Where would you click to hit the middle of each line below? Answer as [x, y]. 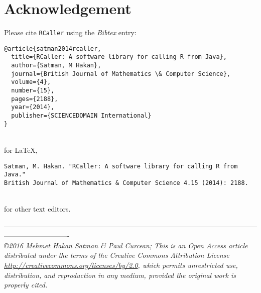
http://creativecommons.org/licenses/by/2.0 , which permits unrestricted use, [121, 265]
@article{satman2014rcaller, [53, 48]
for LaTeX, [21, 150]
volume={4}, [31, 82]
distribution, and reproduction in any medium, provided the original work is [120, 275]
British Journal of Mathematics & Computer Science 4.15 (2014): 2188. [126, 183]
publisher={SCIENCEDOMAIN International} [81, 116]
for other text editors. [37, 209]
